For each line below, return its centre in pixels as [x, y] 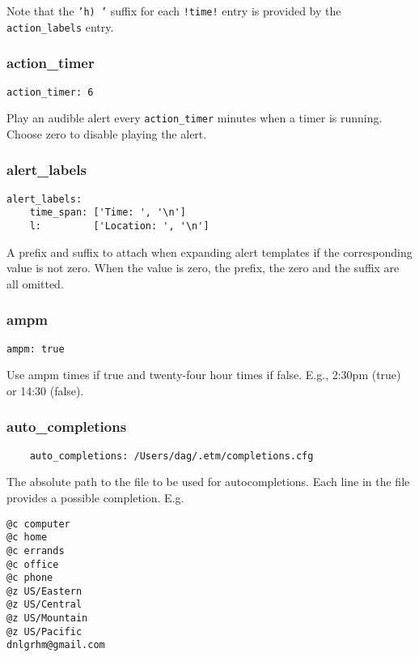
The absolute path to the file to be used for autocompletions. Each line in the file [208, 482]
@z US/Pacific [44, 631]
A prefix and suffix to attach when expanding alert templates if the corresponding [209, 252]
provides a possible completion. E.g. [95, 497]
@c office [33, 564]
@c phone [30, 578]
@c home [27, 538]
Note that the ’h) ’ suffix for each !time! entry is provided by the [174, 11]
